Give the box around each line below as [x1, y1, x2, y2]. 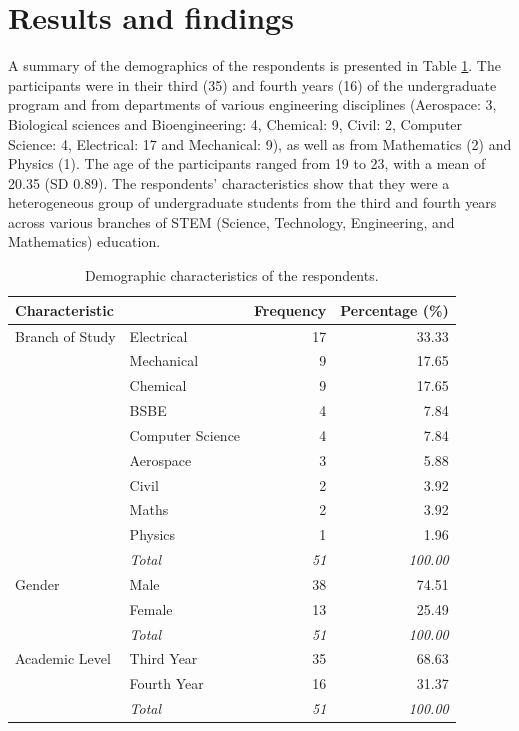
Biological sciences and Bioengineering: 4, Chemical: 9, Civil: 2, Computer [8, 113, 463, 134]
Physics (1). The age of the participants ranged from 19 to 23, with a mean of [8, 153, 486, 174]
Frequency [254, 299, 327, 320]
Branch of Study [15, 325, 116, 346]
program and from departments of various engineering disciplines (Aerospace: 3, [8, 94, 497, 115]
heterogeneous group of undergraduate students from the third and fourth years [8, 192, 497, 213]
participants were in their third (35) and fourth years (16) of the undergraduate [8, 74, 497, 95]
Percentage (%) [340, 299, 449, 320]
